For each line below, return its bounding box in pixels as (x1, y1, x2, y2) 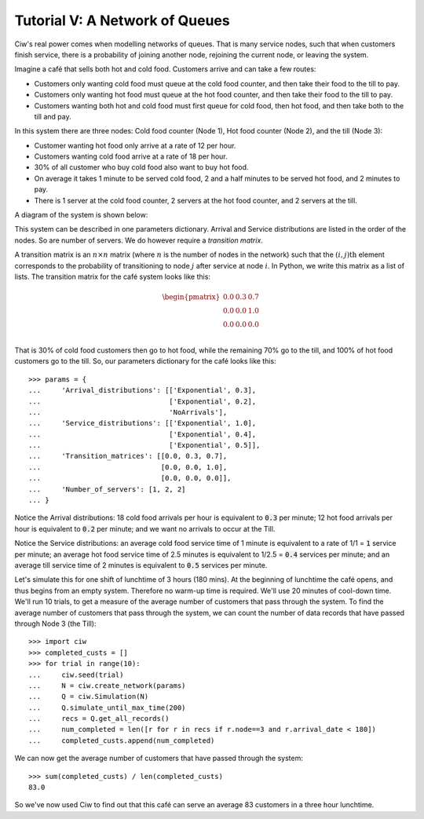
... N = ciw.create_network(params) (28, 681, 186, 690)
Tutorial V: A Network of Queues (14, 12, 231, 29)
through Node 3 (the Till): (14, 619, 97, 628)
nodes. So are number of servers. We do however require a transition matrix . (14, 236, 263, 245)
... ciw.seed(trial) (28, 670, 124, 679)
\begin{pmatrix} (162, 293, 221, 302)
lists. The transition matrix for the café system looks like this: (14, 272, 211, 281)
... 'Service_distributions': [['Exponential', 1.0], (28, 419, 257, 428)
